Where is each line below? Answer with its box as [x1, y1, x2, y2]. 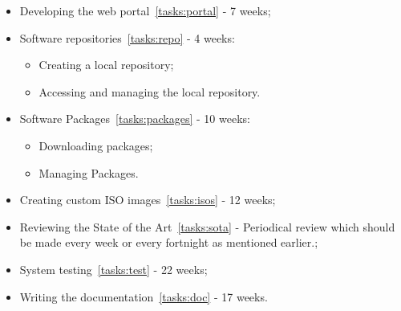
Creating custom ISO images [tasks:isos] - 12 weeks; [19, 191, 276, 208]
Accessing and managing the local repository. [38, 83, 261, 100]
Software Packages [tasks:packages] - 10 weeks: [19, 110, 250, 127]
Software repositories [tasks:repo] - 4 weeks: [19, 29, 235, 46]
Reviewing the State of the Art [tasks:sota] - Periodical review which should [19, 218, 395, 235]
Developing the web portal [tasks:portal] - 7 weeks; [19, 2, 271, 18]
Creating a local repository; [38, 56, 174, 73]
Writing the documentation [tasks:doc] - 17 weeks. [19, 288, 268, 305]
